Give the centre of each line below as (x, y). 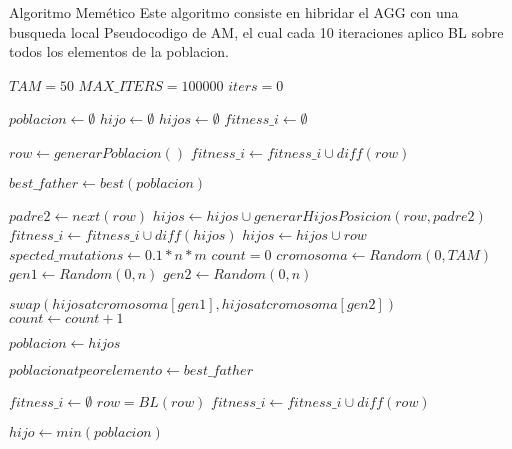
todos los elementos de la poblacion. (119, 51)
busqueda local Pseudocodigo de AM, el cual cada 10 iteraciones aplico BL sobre (256, 31)
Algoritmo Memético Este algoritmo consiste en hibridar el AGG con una (234, 12)
